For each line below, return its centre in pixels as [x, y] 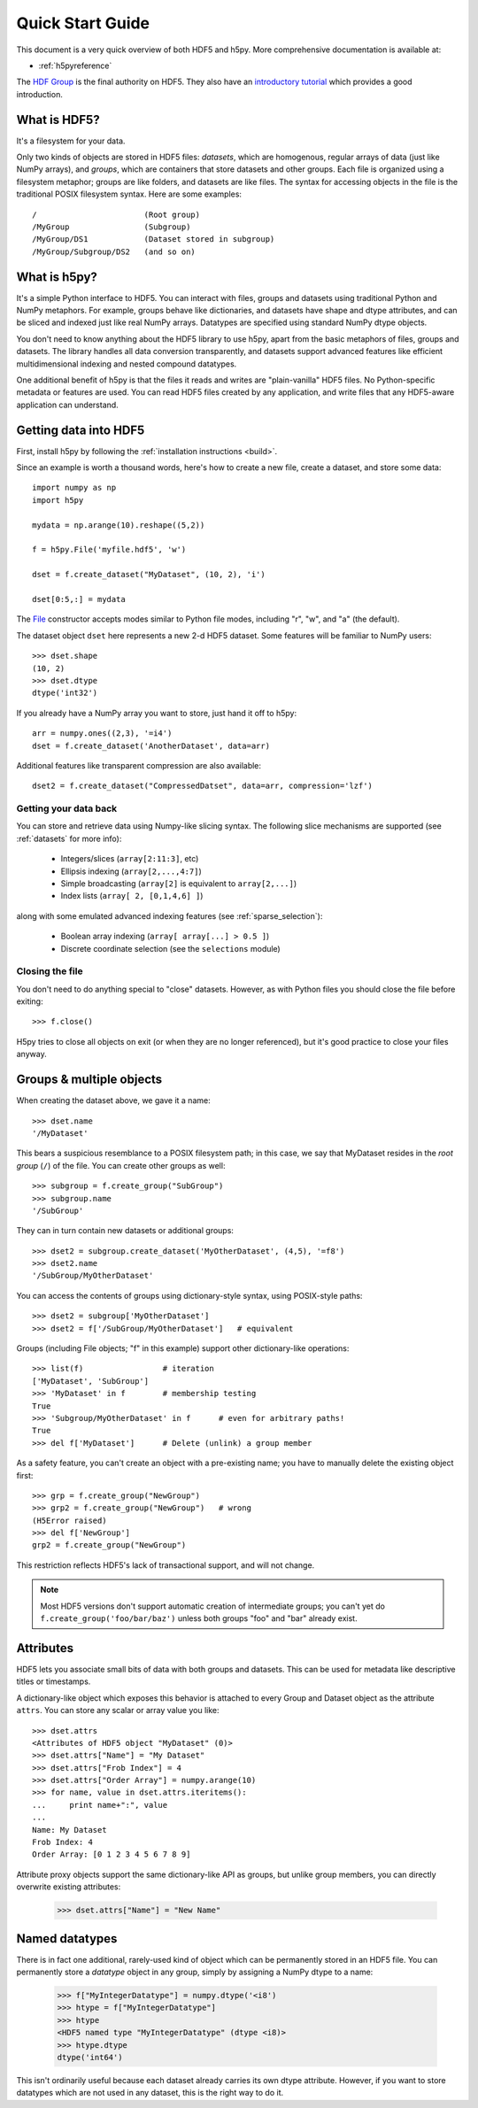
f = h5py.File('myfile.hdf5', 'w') [109, 550]
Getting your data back [67, 808]
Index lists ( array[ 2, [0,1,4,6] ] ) [132, 896]
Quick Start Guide [83, 23]
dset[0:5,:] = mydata [79, 599]
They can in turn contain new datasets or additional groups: [125, 1231]
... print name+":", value [100, 1805]
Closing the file [50, 971]
